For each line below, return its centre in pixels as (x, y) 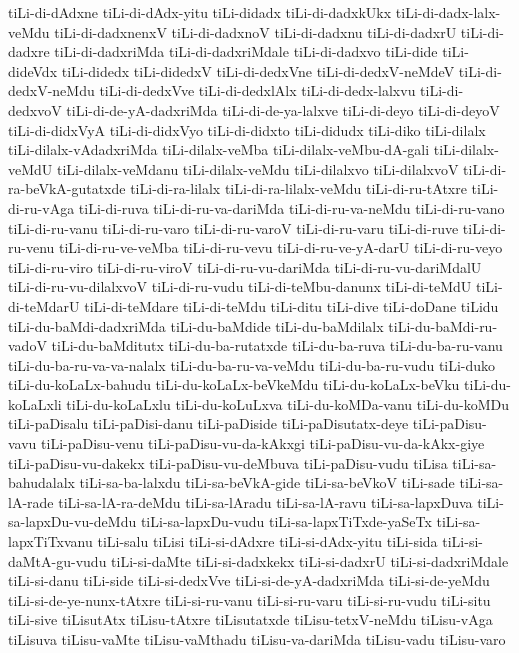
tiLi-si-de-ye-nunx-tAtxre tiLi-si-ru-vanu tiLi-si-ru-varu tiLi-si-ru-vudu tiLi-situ (249, 599)
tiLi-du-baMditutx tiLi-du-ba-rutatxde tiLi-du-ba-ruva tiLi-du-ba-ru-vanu (277, 345)
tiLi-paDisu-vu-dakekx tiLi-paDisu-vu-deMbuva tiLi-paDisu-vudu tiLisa (228, 462)
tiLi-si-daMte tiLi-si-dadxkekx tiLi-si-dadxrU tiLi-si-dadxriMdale (310, 560)
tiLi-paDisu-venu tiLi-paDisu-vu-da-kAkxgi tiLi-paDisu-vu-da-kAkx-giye (263, 443)
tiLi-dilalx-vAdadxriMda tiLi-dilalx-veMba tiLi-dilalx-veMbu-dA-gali (219, 149)
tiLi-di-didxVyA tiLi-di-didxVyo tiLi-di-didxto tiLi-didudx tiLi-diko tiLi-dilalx (247, 129)
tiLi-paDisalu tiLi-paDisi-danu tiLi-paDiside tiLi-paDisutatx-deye (208, 423)
